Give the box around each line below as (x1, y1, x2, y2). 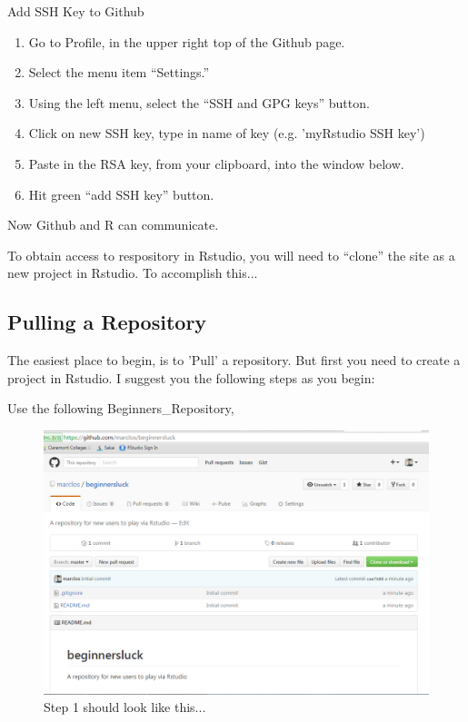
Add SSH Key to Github (7, 2, 144, 20)
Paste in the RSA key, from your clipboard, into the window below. (28, 153, 404, 173)
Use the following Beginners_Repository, (7, 399, 234, 418)
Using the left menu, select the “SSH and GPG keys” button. (28, 93, 370, 112)
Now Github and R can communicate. (7, 215, 219, 234)
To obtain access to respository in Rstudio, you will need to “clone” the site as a (7, 245, 455, 264)
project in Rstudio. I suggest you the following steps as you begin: (7, 368, 375, 387)
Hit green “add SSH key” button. (28, 184, 214, 203)
